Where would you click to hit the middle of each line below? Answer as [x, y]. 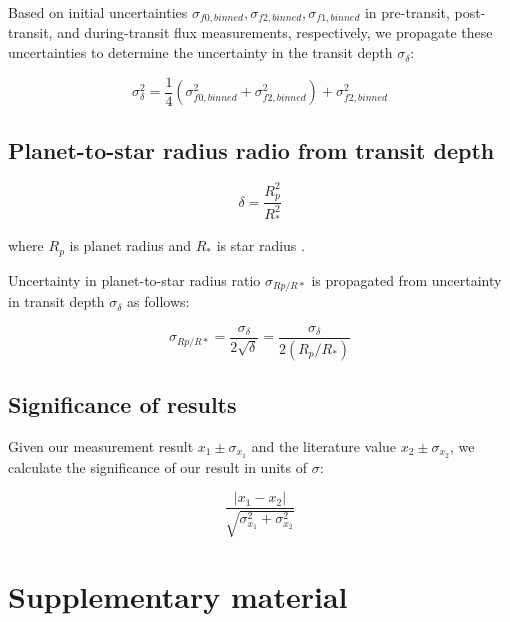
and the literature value [324, 445]
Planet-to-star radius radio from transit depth [251, 149]
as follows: [158, 301]
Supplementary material [178, 596]
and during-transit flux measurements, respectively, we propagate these [275, 32]
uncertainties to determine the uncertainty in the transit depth [200, 52]
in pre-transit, [407, 12]
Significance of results [122, 404]
